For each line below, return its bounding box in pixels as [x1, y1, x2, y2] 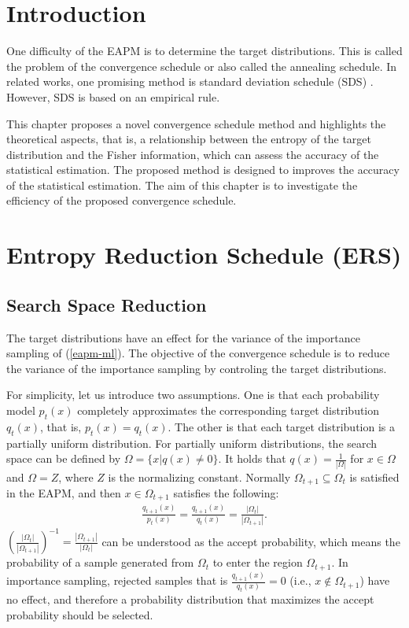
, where [58, 468, 94, 485]
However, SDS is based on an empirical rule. [6, 88, 220, 105]
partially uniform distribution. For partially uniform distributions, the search [6, 434, 378, 451]
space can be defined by [6, 450, 121, 467]
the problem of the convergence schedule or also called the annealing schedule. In [6, 57, 397, 74]
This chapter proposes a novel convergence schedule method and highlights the [6, 115, 386, 131]
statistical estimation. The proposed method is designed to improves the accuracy [6, 161, 400, 178]
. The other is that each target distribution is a [168, 418, 396, 434]
